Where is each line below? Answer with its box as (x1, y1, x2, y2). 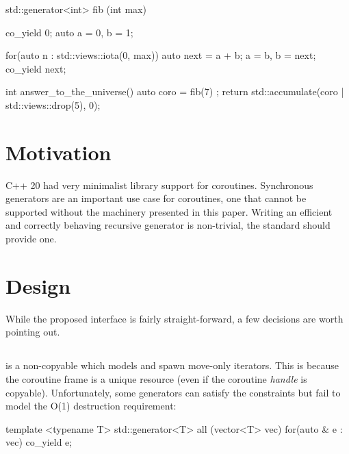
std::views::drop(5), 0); (5, 97, 101, 112)
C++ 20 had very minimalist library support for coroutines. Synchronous (5, 177, 313, 192)
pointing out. (5, 325, 60, 339)
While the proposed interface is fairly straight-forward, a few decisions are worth (5, 311, 344, 325)
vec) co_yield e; (5, 435, 73, 449)
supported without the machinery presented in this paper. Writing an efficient (5, 204, 333, 218)
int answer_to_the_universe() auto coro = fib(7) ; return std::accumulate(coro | (5, 84, 344, 99)
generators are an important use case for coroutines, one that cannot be (5, 191, 307, 205)
